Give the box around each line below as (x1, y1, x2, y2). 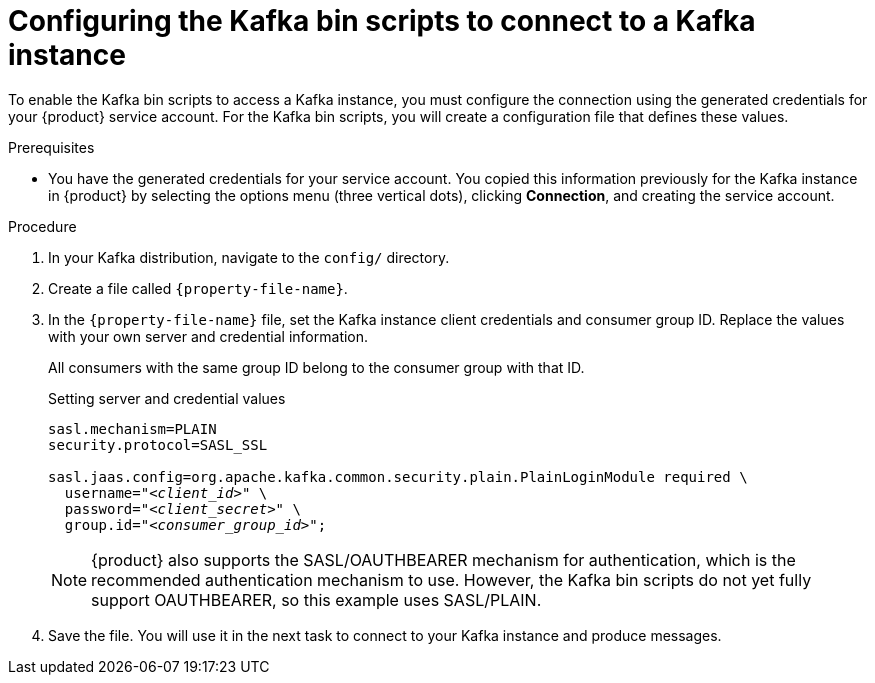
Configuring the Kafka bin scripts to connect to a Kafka (8, 4, 756, 38)
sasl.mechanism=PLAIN (48, 420, 217, 437)
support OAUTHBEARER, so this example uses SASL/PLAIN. (91, 589, 542, 610)
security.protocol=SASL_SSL (48, 436, 268, 453)
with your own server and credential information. (48, 327, 369, 345)
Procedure (8, 217, 77, 235)
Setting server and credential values (48, 389, 286, 407)
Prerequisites (8, 138, 95, 156)
